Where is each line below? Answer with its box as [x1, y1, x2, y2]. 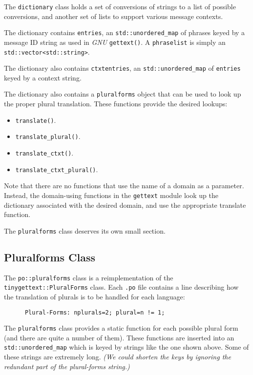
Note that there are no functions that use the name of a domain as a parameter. [4, 180, 244, 191]
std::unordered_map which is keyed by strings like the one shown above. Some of [4, 342, 249, 352]
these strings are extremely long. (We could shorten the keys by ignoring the [4, 352, 231, 362]
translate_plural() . [15, 131, 81, 141]
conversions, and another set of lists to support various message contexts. [4, 11, 223, 21]
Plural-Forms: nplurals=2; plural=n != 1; [24, 309, 165, 316]
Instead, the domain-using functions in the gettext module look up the [4, 190, 218, 200]
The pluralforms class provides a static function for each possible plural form [4, 323, 238, 333]
